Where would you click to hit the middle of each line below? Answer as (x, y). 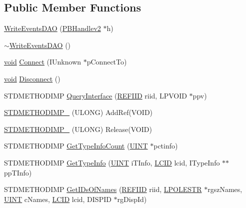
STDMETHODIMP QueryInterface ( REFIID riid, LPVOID (95, 95)
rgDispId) (132, 199)
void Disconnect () (32, 78)
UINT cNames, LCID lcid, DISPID (58, 199)
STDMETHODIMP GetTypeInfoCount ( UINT (76, 146)
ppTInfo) (18, 172)
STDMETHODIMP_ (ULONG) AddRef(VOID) (78, 112)
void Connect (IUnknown (43, 62)
